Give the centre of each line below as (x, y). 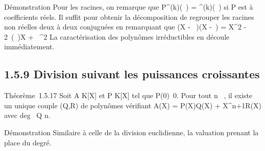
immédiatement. (29, 47)
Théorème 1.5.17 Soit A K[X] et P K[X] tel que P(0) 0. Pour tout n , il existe (128, 95)
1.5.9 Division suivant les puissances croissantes (132, 74)
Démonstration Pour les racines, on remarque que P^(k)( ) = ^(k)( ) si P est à (129, 7)
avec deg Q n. (27, 115)
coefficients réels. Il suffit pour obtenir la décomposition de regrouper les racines (129, 17)
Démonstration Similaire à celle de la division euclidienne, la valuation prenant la (131, 132)
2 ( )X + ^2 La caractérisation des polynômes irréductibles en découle (117, 36)
